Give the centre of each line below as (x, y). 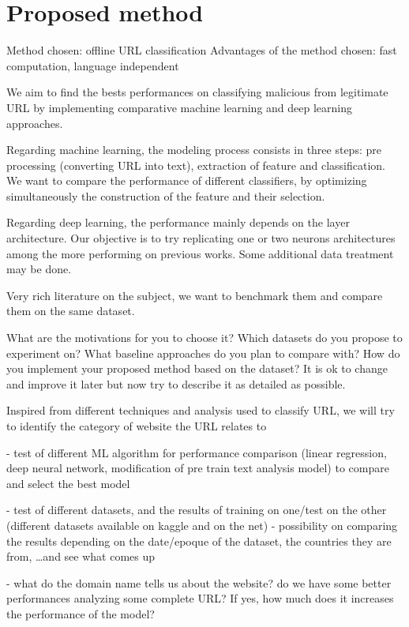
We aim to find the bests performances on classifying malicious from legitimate (197, 92)
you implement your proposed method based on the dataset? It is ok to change (197, 368)
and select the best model (68, 483)
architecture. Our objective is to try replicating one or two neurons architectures (201, 238)
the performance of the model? (81, 613)
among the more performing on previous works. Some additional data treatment (200, 253)
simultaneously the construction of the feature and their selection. (166, 195)
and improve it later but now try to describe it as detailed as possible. (176, 383)
